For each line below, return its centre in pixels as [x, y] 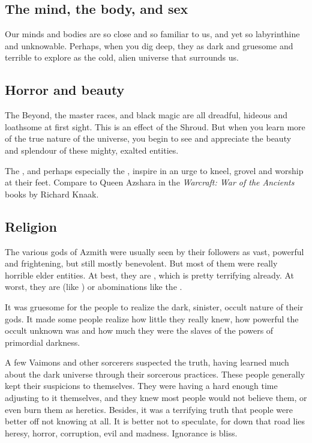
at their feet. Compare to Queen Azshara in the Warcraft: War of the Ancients [150, 182]
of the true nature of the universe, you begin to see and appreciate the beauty [148, 138]
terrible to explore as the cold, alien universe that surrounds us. [122, 57]
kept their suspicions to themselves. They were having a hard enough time [141, 386]
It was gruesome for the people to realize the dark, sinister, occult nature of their [154, 306]
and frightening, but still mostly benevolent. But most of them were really [141, 263]
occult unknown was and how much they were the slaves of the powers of [139, 330]
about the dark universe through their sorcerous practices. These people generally [155, 374]
